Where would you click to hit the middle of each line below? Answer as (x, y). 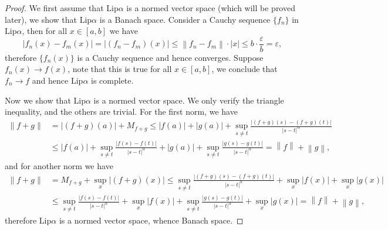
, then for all (45, 31)
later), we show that (41, 19)
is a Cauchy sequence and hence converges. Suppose (170, 57)
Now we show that (38, 100)
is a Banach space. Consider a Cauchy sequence (185, 19)
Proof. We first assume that (54, 8)
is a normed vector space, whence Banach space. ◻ (151, 220)
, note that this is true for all (120, 69)
